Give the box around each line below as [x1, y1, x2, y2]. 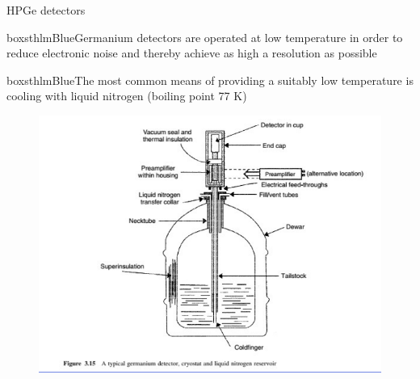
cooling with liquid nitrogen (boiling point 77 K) [6, 87, 247, 104]
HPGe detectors [6, 2, 86, 18]
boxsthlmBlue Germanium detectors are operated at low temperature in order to [6, 28, 403, 45]
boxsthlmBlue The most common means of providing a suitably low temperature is [6, 71, 414, 88]
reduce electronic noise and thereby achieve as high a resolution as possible [6, 44, 377, 61]
